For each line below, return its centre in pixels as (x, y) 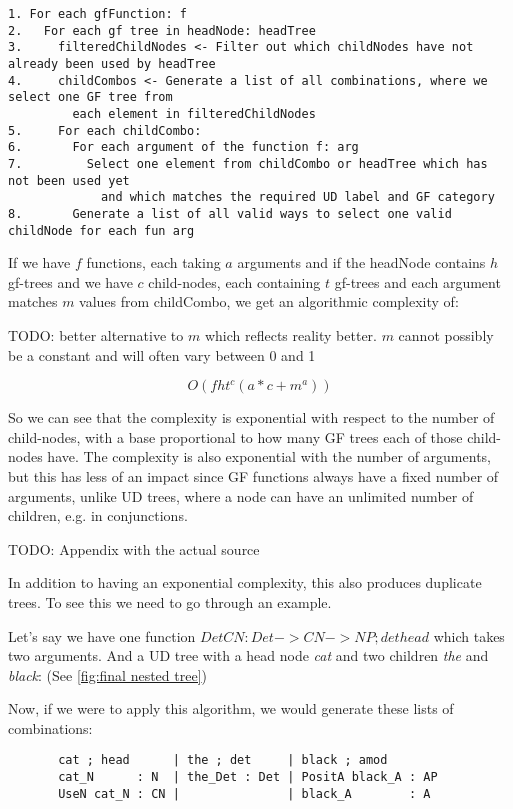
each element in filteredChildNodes (194, 113)
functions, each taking (153, 262)
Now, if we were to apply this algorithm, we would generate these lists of (231, 708)
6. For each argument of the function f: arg (183, 147)
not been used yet (69, 180)
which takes (469, 635)
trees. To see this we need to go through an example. (170, 601)
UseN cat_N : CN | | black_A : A (244, 793)
